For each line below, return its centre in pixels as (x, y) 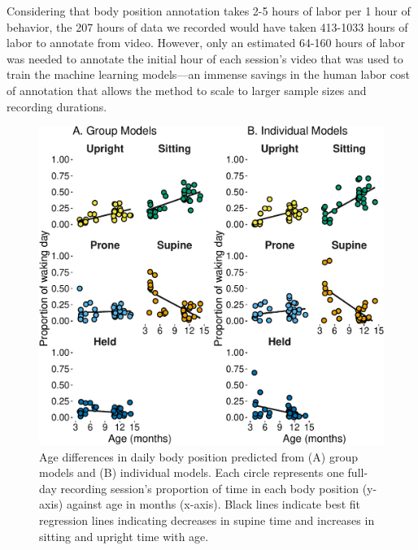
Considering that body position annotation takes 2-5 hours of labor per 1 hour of (209, 11)
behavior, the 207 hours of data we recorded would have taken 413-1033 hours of (207, 26)
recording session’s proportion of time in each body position (209, 488)
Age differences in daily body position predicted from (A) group (198, 456)
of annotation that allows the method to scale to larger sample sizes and (187, 90)
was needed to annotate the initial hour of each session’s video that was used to (205, 58)
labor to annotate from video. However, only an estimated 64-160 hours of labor (206, 43)
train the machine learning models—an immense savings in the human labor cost (208, 74)
